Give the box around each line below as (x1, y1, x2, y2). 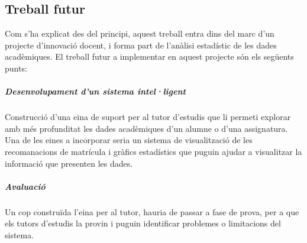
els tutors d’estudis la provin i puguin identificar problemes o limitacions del (5, 217, 281, 229)
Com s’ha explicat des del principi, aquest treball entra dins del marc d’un (5, 27, 274, 40)
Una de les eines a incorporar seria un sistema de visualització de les (5, 134, 253, 146)
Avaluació (5, 180, 46, 192)
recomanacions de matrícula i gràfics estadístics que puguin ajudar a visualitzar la (5, 145, 302, 157)
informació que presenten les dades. (5, 157, 133, 169)
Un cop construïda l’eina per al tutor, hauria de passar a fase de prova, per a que (5, 205, 299, 218)
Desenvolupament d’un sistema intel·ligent (5, 85, 186, 98)
